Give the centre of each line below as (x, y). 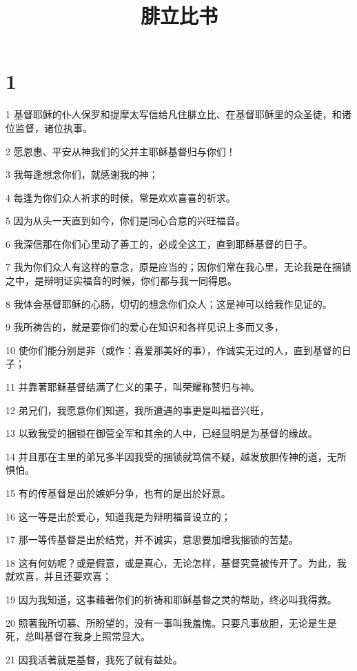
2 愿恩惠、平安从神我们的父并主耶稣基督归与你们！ (121, 151)
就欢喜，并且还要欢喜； (59, 576)
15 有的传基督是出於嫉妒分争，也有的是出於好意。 (118, 493)
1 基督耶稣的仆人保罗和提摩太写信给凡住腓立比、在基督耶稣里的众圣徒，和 (174, 114)
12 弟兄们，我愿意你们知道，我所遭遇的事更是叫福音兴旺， (137, 410)
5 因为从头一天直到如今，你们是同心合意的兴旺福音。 (125, 221)
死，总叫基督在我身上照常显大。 (78, 636)
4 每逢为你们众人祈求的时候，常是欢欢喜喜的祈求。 (121, 197)
